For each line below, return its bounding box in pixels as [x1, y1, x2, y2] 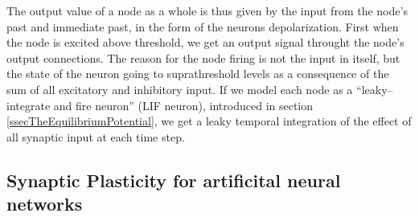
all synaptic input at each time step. [6, 128, 185, 145]
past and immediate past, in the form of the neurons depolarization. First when [6, 18, 399, 35]
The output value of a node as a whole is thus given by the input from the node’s [6, 2, 408, 18]
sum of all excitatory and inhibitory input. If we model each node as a [6, 80, 353, 97]
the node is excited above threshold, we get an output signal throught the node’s [6, 34, 405, 51]
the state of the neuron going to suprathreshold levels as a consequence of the [6, 65, 389, 82]
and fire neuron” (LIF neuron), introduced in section [53, 96, 314, 113]
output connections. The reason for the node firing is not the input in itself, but [6, 49, 401, 66]
